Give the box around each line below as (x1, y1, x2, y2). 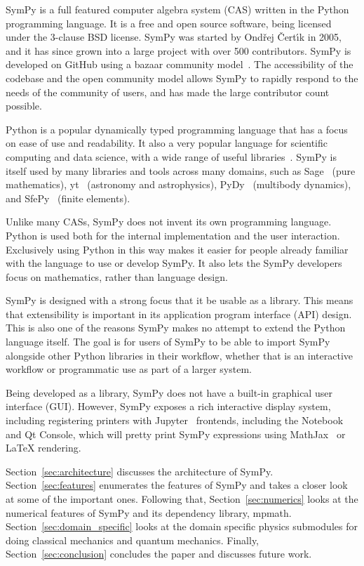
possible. (6, 98, 42, 113)
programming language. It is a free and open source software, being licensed (6, 15, 332, 30)
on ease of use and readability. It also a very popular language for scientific (6, 136, 328, 150)
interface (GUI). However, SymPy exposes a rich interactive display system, (6, 399, 331, 414)
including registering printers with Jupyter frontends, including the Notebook (6, 413, 344, 428)
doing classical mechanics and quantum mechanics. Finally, (6, 532, 259, 547)
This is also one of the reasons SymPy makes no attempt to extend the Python (6, 320, 346, 335)
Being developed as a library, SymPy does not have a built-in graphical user (6, 385, 332, 400)
